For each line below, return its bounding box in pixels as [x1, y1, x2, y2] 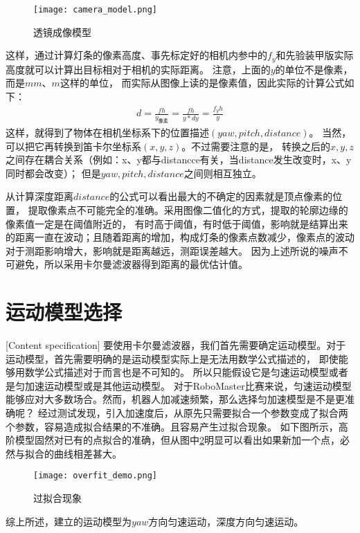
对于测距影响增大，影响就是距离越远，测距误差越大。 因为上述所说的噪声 [6, 243, 339, 258]
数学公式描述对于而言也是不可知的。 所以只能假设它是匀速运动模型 [24, 365, 329, 379]
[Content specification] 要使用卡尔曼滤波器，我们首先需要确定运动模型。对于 [6, 338, 346, 352]
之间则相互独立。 [183, 165, 262, 180]
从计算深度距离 [6, 189, 73, 204]
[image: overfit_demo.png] [33, 471, 157, 481]
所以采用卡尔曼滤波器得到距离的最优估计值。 [44, 257, 248, 271]
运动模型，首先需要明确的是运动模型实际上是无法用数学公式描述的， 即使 [6, 351, 339, 365]
